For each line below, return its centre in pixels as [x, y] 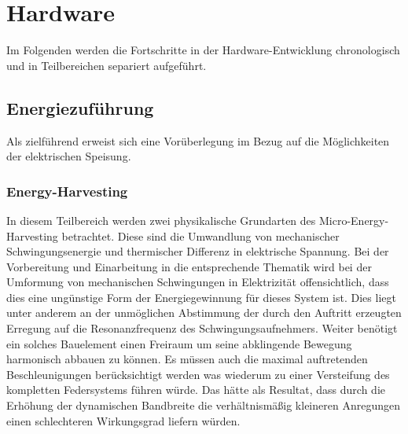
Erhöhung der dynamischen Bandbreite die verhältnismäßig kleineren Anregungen [203, 405]
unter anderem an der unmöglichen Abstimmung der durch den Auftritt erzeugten [204, 313]
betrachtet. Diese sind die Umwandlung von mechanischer [200, 235]
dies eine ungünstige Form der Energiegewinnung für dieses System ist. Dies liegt [201, 297]
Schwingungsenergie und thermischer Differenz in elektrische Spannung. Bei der [198, 251]
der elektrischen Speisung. [69, 156]
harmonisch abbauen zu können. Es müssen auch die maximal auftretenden [187, 359]
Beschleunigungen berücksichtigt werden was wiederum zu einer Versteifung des [198, 374]
